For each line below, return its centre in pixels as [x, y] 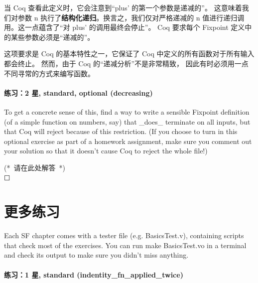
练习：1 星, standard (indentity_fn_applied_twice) [94, 274]
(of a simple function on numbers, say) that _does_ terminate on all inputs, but [127, 121]
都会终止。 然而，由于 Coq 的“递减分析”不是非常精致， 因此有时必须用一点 [126, 63]
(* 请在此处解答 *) [35, 167]
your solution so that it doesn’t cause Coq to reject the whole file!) [106, 151]
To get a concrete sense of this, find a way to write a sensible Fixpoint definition [127, 111]
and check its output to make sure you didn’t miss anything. [96, 255]
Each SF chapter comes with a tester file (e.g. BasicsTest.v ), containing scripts [124, 235]
